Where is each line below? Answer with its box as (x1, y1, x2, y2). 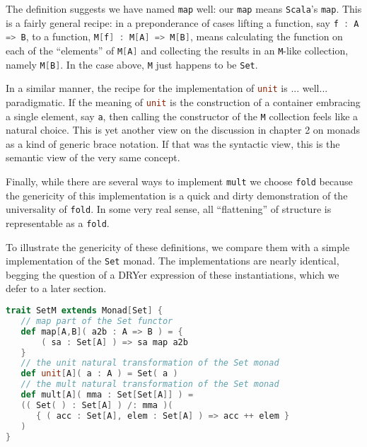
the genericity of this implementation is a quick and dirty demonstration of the (6, 187, 348, 202)
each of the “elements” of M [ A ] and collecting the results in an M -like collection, (6, 42, 349, 57)
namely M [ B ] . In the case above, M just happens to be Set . (6, 57, 258, 71)
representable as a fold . (6, 215, 110, 230)
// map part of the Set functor (21, 315, 173, 326)
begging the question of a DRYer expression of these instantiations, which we (6, 267, 339, 281)
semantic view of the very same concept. (6, 150, 180, 165)
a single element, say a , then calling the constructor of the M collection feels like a (6, 108, 359, 123)
